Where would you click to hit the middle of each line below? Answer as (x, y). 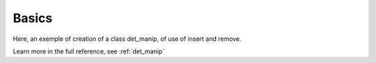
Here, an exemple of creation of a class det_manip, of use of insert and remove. (127, 39)
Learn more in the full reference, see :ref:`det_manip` (89, 51)
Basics (33, 18)
